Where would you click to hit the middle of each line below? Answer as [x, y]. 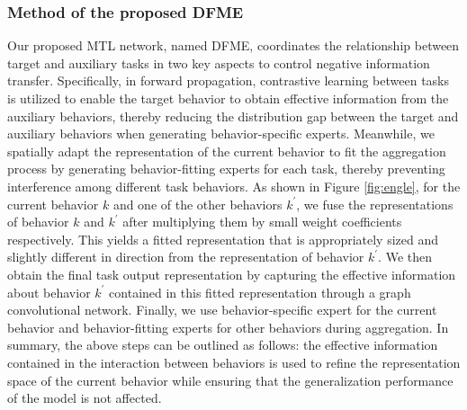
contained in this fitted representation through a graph [260, 292]
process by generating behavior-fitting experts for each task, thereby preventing [226, 169]
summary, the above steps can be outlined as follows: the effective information [223, 345]
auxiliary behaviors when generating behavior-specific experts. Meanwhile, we [221, 134]
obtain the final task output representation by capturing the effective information [232, 274]
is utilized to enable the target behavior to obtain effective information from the [228, 98]
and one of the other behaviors [198, 204]
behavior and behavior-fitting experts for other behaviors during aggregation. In [228, 327]
